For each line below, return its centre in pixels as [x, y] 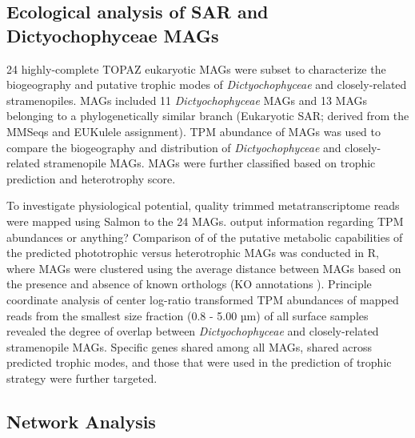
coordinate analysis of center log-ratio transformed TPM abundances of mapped [203, 299]
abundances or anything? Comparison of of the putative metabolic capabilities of [205, 237]
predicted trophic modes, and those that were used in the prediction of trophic [199, 362]
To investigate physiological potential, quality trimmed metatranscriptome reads [203, 205]
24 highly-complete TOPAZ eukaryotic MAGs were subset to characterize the [196, 68]
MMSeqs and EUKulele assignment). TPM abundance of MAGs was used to [194, 131]
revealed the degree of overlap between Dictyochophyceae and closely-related [193, 331]
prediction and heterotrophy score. [91, 178]
